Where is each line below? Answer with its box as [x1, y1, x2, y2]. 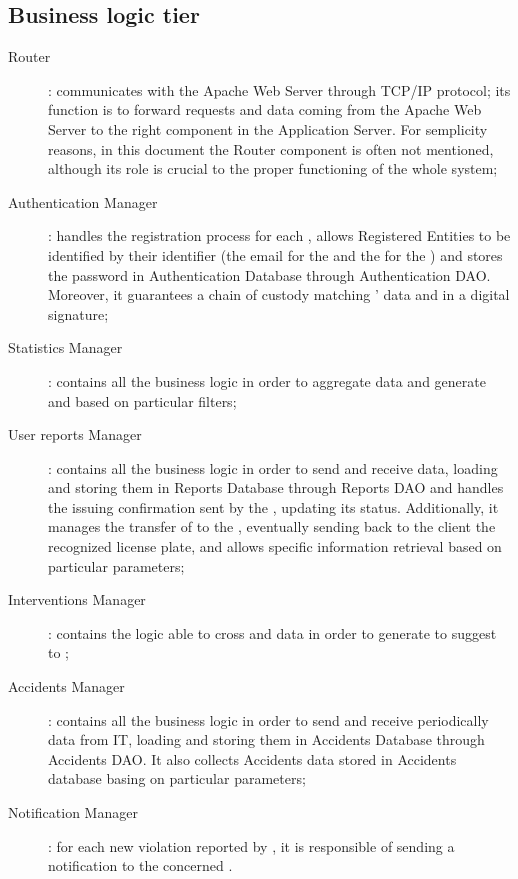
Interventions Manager [8, 589, 146, 610]
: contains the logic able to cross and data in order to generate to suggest [48, 622, 497, 643]
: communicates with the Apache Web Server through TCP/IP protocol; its [48, 79, 511, 100]
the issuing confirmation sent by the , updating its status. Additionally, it [48, 496, 499, 517]
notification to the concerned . [48, 855, 233, 876]
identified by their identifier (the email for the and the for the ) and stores [48, 244, 503, 265]
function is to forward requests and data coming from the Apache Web [48, 99, 482, 120]
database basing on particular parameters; [48, 768, 306, 789]
